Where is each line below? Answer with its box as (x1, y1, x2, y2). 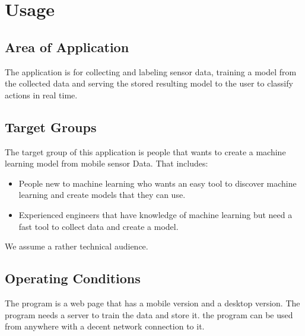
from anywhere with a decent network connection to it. (5, 320, 205, 332)
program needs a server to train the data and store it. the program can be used (5, 308, 293, 321)
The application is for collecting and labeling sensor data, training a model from (5, 65, 297, 78)
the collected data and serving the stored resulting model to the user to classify (5, 77, 293, 89)
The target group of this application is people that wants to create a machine (5, 145, 286, 158)
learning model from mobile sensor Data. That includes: (5, 157, 208, 169)
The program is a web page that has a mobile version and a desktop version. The (5, 296, 300, 309)
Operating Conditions (5, 269, 141, 287)
